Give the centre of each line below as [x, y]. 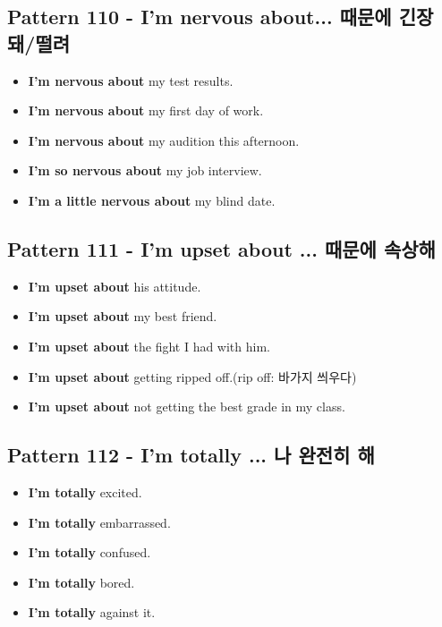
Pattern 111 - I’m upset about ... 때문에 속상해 [221, 248]
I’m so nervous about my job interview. [145, 170]
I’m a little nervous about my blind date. [152, 200]
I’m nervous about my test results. [131, 80]
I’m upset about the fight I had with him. [149, 346]
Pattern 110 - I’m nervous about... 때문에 [200, 17]
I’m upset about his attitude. [115, 286]
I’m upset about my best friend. [123, 316]
